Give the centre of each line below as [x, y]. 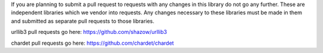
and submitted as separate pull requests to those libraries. [83, 21]
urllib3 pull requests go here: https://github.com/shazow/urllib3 [89, 32]
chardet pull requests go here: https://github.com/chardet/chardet [92, 43]
